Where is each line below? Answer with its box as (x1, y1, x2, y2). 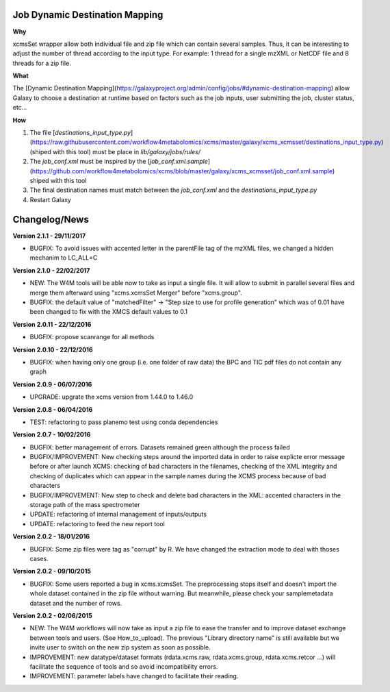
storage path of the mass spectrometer (29, 501, 140, 509)
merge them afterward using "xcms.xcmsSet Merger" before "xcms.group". (29, 288, 242, 297)
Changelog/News (12, 213, 89, 225)
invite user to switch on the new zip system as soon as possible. (29, 643, 211, 652)
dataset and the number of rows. (29, 599, 122, 607)
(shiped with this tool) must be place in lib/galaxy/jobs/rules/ (29, 147, 201, 156)
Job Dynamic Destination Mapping (12, 9, 164, 21)
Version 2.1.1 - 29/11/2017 (12, 232, 86, 240)
